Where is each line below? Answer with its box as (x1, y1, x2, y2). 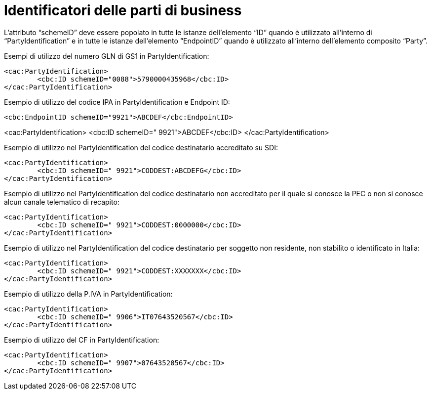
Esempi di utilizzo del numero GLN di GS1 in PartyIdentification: (4, 51, 209, 60)
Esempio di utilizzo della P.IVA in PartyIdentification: (4, 289, 173, 298)
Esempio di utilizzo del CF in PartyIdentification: (4, 335, 159, 344)
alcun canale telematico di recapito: (4, 197, 119, 206)
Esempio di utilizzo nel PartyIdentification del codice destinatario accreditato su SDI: (4, 143, 278, 152)
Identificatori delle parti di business (4, 2, 242, 19)
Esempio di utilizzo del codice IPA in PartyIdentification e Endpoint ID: (4, 97, 230, 106)
